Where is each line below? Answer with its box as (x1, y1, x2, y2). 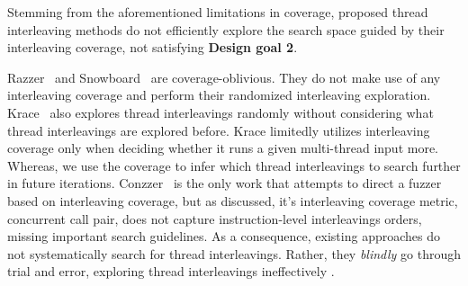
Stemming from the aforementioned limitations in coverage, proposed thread (7, 3, 428, 21)
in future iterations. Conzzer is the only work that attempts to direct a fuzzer (7, 174, 442, 192)
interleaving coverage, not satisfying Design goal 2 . (7, 38, 298, 57)
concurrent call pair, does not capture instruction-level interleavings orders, (7, 209, 422, 228)
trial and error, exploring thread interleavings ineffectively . (7, 262, 335, 281)
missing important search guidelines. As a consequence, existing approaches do (7, 227, 440, 246)
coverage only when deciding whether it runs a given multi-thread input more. (7, 139, 439, 157)
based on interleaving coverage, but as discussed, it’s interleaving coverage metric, (7, 191, 458, 210)
